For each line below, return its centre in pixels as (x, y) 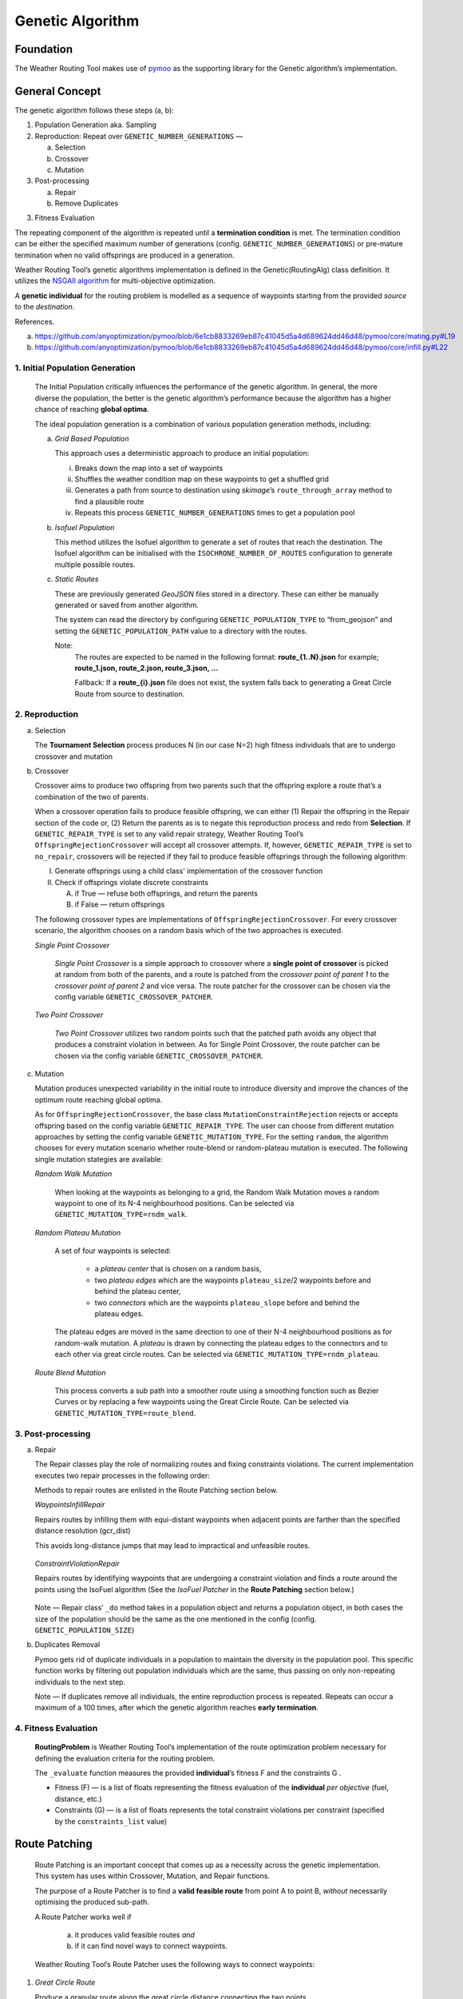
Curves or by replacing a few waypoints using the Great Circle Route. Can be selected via (202, 1402)
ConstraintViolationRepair (77, 1564)
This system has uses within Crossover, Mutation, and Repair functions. (152, 1876)
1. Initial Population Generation (75, 368)
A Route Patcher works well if (83, 1917)
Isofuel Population (85, 527)
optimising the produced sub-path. (92, 1902)
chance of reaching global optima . (92, 409)
